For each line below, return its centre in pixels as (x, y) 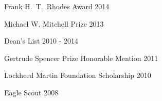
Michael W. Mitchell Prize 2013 (54, 23)
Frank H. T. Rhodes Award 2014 (57, 6)
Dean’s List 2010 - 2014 (41, 41)
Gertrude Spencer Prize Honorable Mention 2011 (81, 58)
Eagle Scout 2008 (31, 92)
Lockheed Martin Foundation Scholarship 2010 (78, 75)
